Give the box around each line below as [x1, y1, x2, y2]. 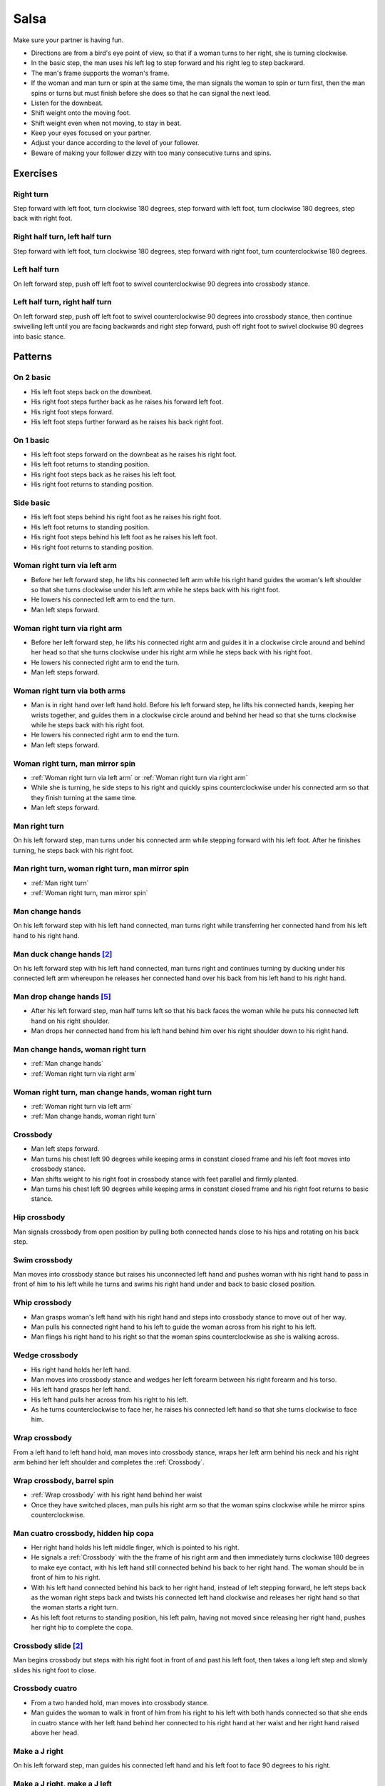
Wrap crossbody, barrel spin [13, 1475, 114, 1485]
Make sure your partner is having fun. [13, 36, 124, 44]
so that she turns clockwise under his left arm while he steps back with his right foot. [31, 586, 281, 594]
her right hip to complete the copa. [31, 1623, 133, 1632]
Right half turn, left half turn [13, 232, 112, 242]
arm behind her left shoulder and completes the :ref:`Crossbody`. [13, 1458, 205, 1466]
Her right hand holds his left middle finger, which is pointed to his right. [31, 1543, 240, 1552]
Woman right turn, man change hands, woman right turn [13, 1087, 212, 1097]
